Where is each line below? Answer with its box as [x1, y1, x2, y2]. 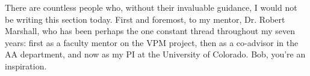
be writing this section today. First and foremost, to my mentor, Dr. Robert [5, 13, 285, 25]
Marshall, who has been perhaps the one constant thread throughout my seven [5, 25, 296, 37]
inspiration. [5, 59, 47, 72]
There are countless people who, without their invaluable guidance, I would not [5, 1, 297, 13]
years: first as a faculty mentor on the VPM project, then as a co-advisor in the [5, 36, 299, 48]
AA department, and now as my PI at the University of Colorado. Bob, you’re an [5, 48, 306, 60]
